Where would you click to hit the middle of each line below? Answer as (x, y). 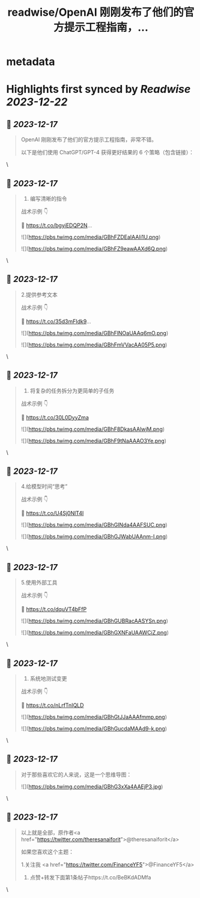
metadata (31, 62)
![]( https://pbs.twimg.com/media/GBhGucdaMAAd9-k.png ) (94, 729)
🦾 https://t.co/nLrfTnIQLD (52, 705)
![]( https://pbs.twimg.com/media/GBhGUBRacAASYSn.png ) (94, 621)
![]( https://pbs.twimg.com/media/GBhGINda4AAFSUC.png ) (94, 525)
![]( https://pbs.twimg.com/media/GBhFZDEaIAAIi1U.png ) (91, 237)
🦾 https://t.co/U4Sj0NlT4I (52, 513)
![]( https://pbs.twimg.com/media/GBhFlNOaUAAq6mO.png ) (95, 333)
